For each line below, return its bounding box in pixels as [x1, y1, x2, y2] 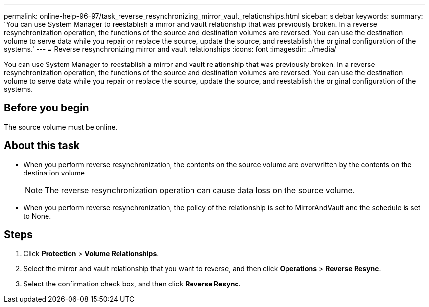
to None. [24, 211, 51, 220]
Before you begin [4, 102, 89, 114]
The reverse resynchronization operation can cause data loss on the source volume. [45, 185, 355, 195]
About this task [4, 139, 80, 152]
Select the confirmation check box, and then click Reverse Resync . [24, 279, 241, 288]
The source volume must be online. [4, 122, 118, 131]
